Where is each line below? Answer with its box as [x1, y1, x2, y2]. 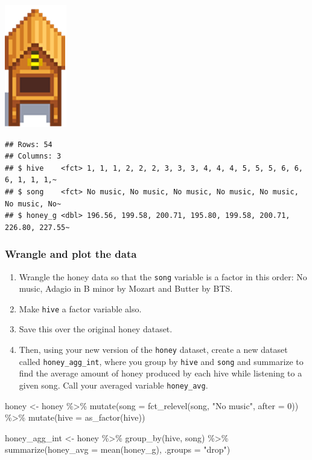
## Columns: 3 [5, 152, 62, 161]
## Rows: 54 [5, 140, 53, 149]
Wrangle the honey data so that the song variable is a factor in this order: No [19, 270, 307, 283]
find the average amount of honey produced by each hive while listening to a [19, 367, 302, 379]
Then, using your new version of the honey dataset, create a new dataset [19, 343, 288, 356]
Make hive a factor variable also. [19, 302, 142, 315]
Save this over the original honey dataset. [19, 323, 173, 335]
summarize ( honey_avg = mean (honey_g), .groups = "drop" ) [5, 443, 231, 456]
